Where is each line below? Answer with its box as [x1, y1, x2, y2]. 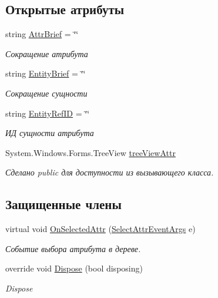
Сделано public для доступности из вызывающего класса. [5, 166, 214, 178]
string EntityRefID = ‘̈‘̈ [5, 107, 90, 119]
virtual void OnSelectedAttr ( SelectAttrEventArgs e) [5, 223, 196, 235]
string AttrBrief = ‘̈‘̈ [5, 28, 79, 40]
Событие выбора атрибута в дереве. [5, 242, 141, 254]
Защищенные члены [5, 195, 122, 213]
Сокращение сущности [5, 87, 88, 99]
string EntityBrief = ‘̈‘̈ [5, 67, 86, 80]
